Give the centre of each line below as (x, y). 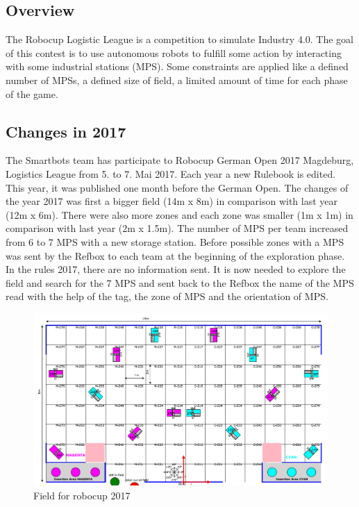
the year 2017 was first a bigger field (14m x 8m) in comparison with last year (172, 201)
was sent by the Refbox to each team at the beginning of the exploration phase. (175, 255)
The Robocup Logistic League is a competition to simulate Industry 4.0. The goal (180, 39)
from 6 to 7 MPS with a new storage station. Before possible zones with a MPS (175, 241)
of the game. (32, 93)
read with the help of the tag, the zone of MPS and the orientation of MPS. (167, 296)
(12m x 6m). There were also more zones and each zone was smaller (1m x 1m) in (179, 214)
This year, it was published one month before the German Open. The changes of (177, 187)
